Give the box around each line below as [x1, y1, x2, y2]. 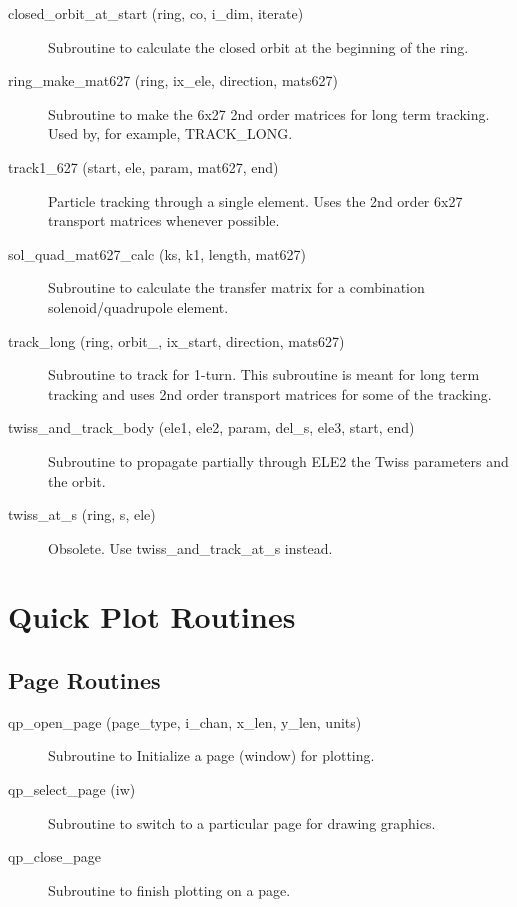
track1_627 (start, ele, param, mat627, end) [8, 156, 279, 177]
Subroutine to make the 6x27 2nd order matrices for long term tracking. [48, 103, 490, 124]
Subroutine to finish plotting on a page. [48, 879, 291, 900]
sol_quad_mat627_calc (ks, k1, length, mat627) [8, 243, 307, 264]
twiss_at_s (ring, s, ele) [8, 504, 156, 525]
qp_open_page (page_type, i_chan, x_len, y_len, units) [8, 711, 362, 732]
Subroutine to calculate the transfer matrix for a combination [48, 277, 425, 298]
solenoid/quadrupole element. [48, 296, 229, 317]
